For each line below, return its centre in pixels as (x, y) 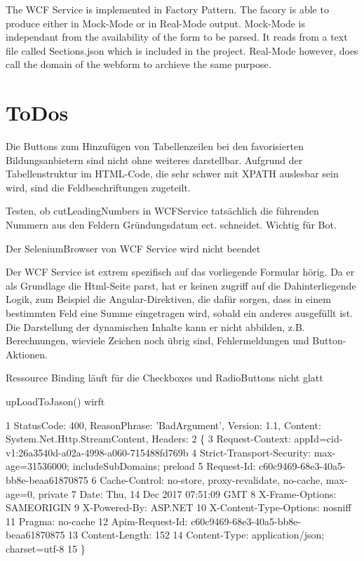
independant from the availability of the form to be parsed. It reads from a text (177, 37)
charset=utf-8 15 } (46, 548)
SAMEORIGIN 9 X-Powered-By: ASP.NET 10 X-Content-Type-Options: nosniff (178, 507)
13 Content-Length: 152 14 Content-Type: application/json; (196, 535)
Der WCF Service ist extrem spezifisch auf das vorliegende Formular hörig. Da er (180, 272)
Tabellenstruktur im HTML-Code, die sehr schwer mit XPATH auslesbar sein (172, 174)
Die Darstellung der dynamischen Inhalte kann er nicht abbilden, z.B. (155, 326)
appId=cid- (318, 439)
